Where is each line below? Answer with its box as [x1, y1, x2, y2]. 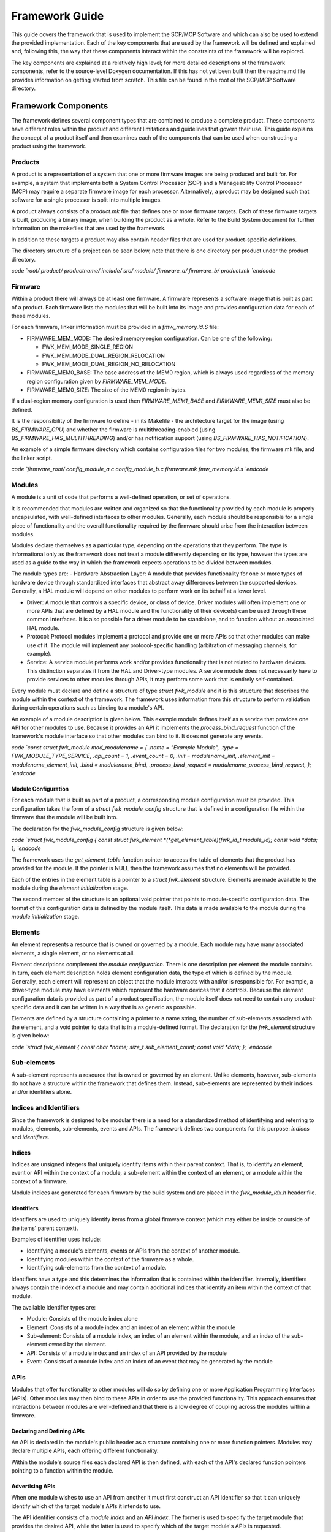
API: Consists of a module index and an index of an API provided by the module [26, 1349, 227, 1357]
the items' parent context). [11, 1224, 78, 1232]
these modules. [11, 312, 50, 319]
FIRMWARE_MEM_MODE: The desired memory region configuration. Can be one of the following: [26, 335, 272, 342]
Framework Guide [11, 9, 104, 23]
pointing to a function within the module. [11, 1467, 113, 1474]
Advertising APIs [11, 1483, 56, 1490]
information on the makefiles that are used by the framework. [11, 224, 166, 232]
